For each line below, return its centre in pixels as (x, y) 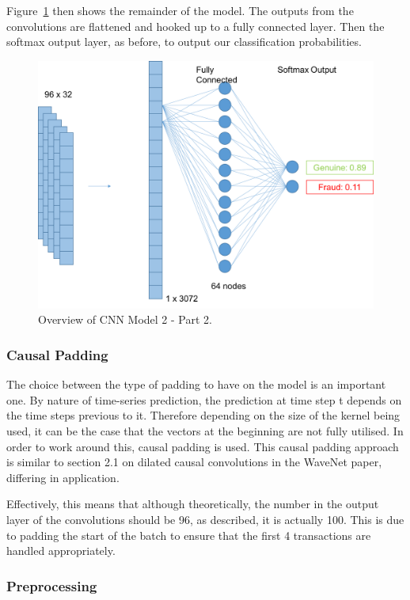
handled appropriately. (61, 551)
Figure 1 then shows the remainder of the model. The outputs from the (180, 10)
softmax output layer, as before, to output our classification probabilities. (184, 42)
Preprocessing (52, 585)
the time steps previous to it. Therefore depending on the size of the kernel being (203, 415)
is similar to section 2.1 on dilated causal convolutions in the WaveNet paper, (194, 462)
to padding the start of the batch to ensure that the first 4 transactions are (189, 535)
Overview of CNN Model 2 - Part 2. (125, 319)
